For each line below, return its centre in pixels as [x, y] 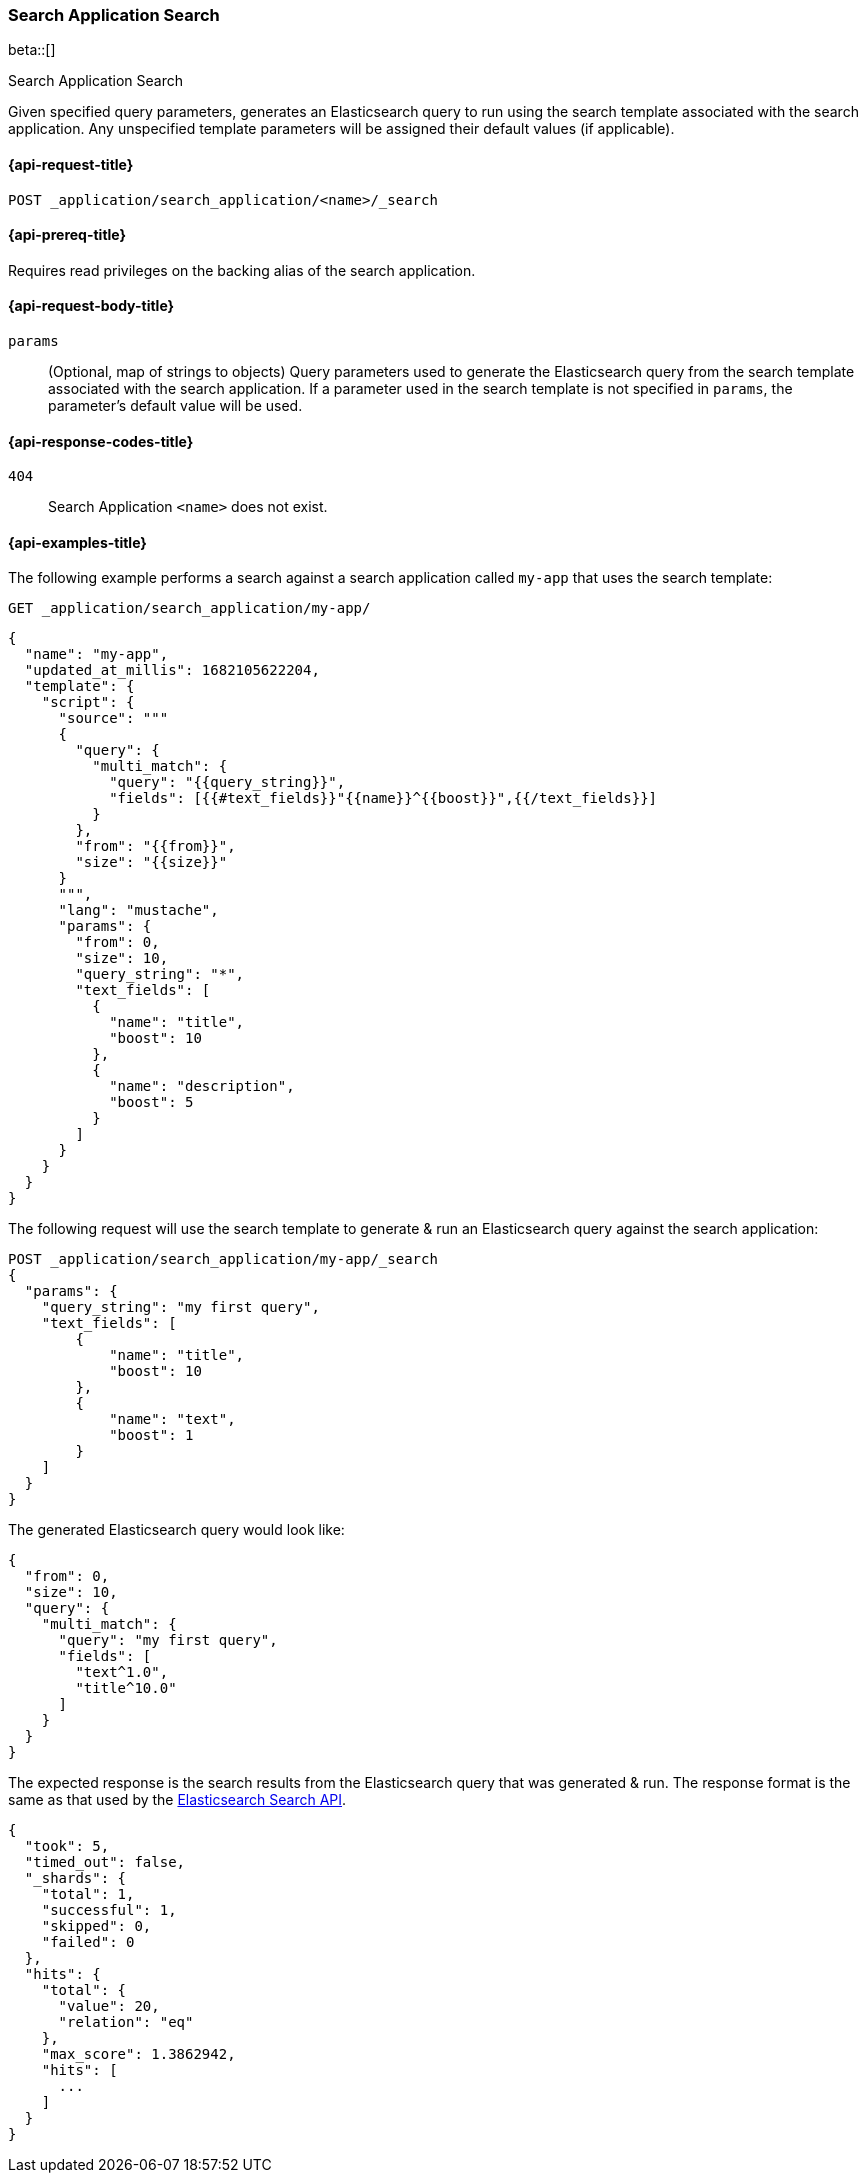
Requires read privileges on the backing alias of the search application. [242, 270]
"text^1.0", [122, 1672]
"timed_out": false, [105, 1862]
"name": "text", [172, 1419]
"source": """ [113, 718]
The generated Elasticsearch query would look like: [176, 1530]
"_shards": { [75, 1878]
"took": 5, [67, 1846]
